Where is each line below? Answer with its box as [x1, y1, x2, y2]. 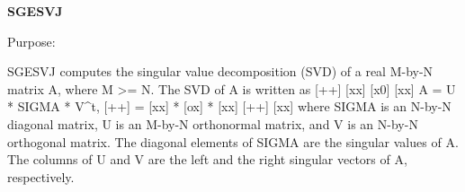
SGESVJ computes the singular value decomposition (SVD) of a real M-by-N [7, 62, 434, 81]
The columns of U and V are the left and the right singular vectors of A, [7, 150, 407, 169]
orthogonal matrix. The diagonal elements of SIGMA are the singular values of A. [7, 132, 459, 151]
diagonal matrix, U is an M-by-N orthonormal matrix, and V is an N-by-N [7, 114, 418, 133]
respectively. [7, 167, 75, 186]
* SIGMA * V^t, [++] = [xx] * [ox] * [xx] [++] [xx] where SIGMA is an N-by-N [7, 97, 452, 116]
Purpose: [7, 31, 56, 50]
